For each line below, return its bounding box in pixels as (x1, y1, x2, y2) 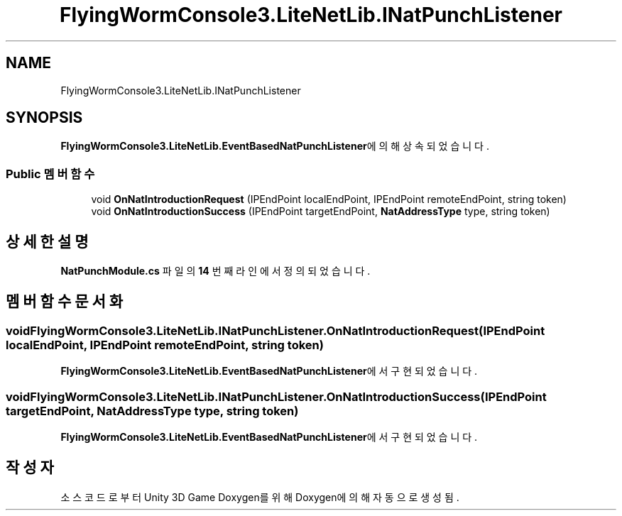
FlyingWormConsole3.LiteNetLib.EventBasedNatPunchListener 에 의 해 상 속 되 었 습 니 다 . (60, 140, 489, 153)
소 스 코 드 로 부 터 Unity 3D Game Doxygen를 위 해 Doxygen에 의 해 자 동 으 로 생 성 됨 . (60, 490, 459, 503)
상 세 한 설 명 (6, 232, 89, 251)
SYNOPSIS (6, 109, 83, 127)
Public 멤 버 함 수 (6, 166, 95, 181)
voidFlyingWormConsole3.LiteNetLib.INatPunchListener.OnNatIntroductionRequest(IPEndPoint (6, 323, 545, 338)
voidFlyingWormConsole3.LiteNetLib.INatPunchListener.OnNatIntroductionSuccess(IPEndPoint (6, 389, 547, 404)
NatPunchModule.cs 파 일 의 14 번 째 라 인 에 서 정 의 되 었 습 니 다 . (60, 265, 371, 278)
